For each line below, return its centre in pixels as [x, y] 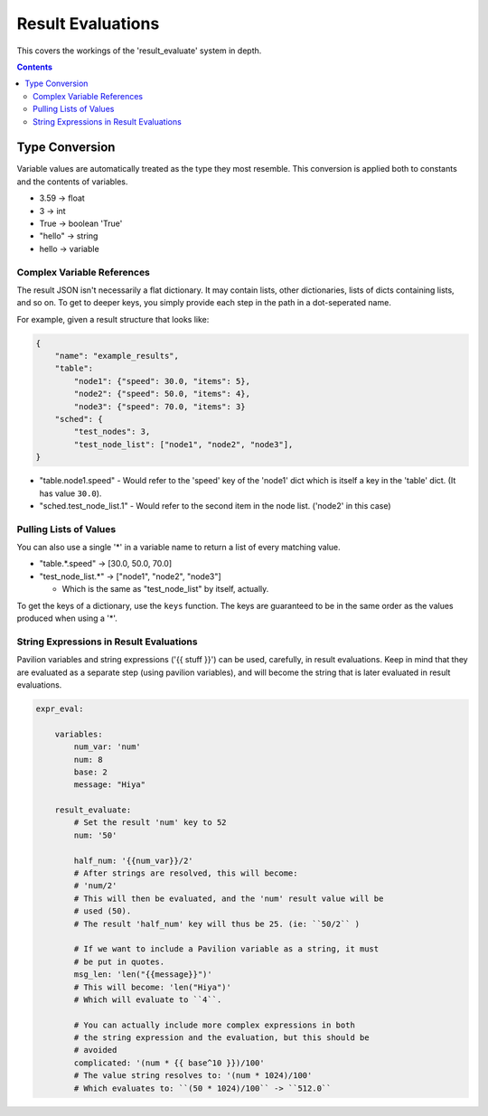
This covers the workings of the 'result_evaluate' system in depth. [139, 51]
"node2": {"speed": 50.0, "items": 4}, [162, 394]
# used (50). [103, 911]
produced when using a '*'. [67, 618]
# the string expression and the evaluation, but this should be [221, 1038]
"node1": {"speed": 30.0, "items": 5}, [162, 381]
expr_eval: [60, 708]
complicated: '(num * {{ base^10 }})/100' [169, 1063]
